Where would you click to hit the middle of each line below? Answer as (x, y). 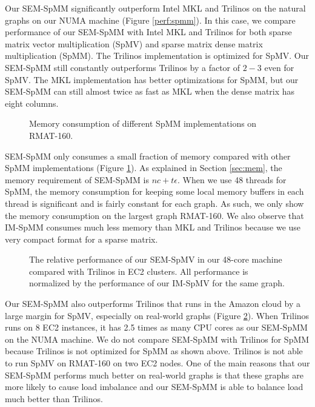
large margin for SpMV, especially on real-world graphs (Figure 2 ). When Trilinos (157, 315)
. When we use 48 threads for (232, 179)
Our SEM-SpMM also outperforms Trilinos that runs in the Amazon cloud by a (153, 304)
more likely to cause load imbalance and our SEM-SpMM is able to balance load (154, 387)
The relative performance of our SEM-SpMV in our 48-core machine (156, 259)
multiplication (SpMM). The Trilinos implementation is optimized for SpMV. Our (157, 55)
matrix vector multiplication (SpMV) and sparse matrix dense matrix (134, 43)
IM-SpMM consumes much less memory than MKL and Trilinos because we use (153, 227)
